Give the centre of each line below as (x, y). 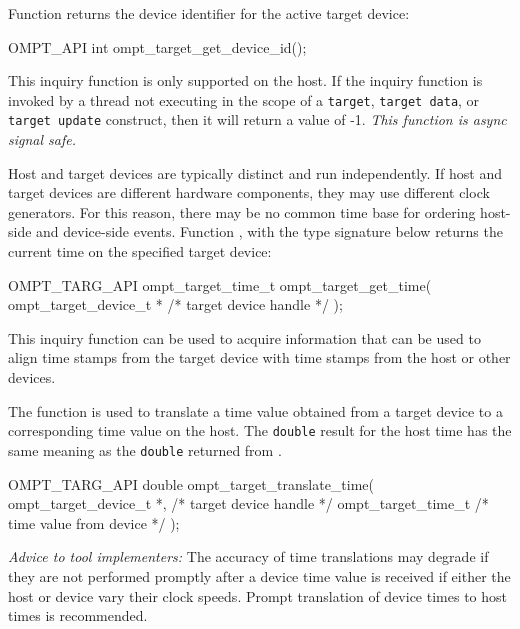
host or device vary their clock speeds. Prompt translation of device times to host (257, 595)
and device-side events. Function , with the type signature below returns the (269, 231)
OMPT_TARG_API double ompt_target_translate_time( (191, 483)
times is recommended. (78, 615)
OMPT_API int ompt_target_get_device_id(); (157, 46)
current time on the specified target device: (140, 251)
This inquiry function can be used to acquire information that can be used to (244, 337)
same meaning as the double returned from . (145, 449)
